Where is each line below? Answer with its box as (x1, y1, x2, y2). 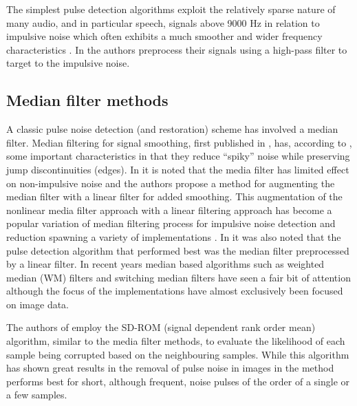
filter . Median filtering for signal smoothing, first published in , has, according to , (6, 135, 352, 149)
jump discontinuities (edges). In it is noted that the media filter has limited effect (6, 162, 349, 176)
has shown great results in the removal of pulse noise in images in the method (6, 361, 334, 375)
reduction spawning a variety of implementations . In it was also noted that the (6, 229, 341, 244)
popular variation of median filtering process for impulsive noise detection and (6, 216, 336, 231)
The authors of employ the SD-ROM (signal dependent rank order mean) (6, 320, 316, 334)
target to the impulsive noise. (6, 56, 130, 70)
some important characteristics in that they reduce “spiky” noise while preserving (6, 149, 350, 163)
